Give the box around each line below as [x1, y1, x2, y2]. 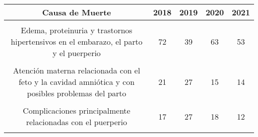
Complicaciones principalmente [23, 105, 130, 116]
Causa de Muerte [42, 6, 111, 18]
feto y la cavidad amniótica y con [18, 76, 135, 87]
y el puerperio [52, 47, 101, 59]
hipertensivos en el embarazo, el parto [10, 36, 142, 47]
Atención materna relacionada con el [13, 65, 140, 76]
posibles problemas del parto [27, 87, 127, 99]
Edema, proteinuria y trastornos [21, 24, 132, 36]
